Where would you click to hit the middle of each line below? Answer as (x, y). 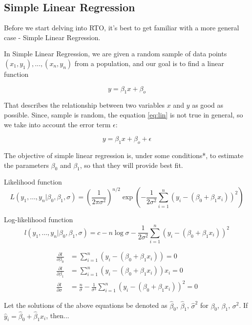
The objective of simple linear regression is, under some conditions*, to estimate (124, 155)
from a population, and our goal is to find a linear (149, 63)
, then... (58, 315)
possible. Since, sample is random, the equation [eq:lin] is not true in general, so (124, 114)
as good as (208, 105)
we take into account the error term (57, 124)
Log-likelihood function (39, 220)
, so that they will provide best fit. (131, 165)
